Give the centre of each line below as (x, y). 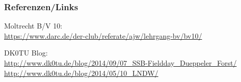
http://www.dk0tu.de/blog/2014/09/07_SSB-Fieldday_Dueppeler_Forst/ (120, 63)
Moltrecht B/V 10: (33, 26)
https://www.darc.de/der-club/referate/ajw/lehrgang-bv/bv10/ (103, 35)
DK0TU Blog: (26, 53)
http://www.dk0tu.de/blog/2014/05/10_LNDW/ (81, 73)
